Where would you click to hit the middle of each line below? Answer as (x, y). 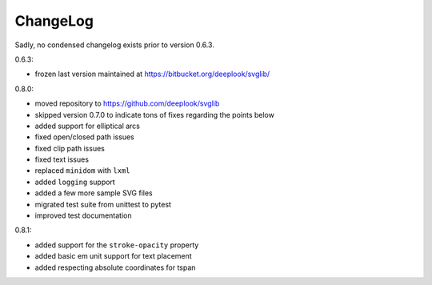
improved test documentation (83, 215)
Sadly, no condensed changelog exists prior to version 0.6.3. (115, 45)
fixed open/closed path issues (85, 137)
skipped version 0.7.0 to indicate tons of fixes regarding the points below (155, 114)
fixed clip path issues (70, 148)
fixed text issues (62, 159)
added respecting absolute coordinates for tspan (115, 267)
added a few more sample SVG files (94, 193)
